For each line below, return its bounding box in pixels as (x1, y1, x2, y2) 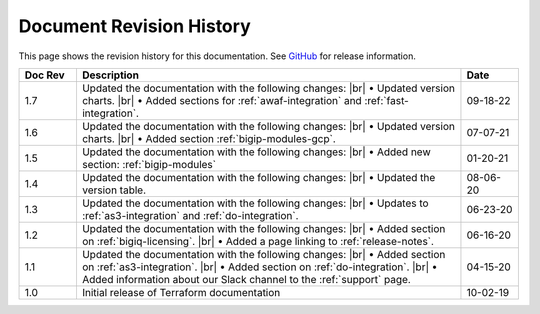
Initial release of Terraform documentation (81, 285, 281, 299)
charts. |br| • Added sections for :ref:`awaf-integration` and (81, 93, 362, 107)
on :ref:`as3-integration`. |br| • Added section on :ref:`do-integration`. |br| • (81, 260, 438, 274)
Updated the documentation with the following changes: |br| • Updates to (81, 196, 429, 210)
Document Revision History (18, 15, 251, 37)
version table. (81, 183, 147, 197)
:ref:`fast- (364, 93, 409, 107)
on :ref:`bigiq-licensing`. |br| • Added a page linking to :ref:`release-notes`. (81, 234, 435, 248)
